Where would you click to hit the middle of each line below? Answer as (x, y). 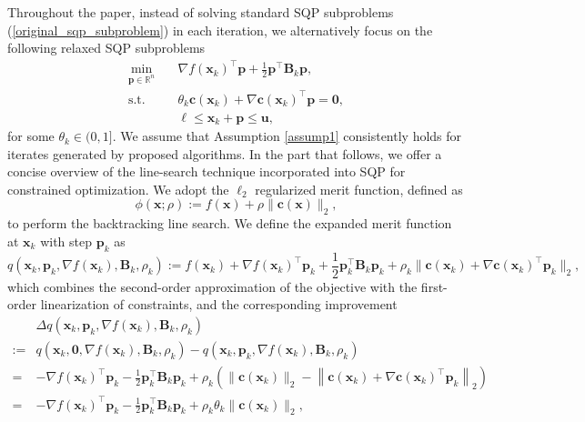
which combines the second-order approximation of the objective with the (212, 286)
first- (434, 286)
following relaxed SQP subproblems (106, 48)
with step (66, 241)
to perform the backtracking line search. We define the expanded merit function (230, 223)
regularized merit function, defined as (359, 189)
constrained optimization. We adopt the (118, 189)
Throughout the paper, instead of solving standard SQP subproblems (201, 12)
